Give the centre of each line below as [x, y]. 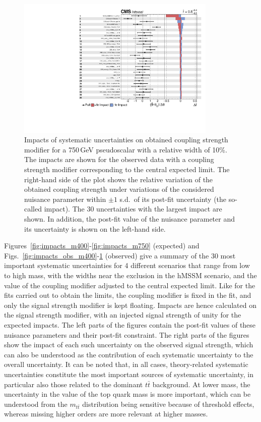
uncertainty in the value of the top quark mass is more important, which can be [127, 394]
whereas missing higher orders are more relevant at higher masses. [106, 414]
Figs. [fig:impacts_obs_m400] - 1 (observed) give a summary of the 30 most [120, 255]
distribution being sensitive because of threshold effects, [168, 404]
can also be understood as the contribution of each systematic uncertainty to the [129, 354]
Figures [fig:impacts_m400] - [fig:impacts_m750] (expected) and [102, 246]
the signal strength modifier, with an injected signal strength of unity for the [123, 315]
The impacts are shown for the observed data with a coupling [119, 159]
